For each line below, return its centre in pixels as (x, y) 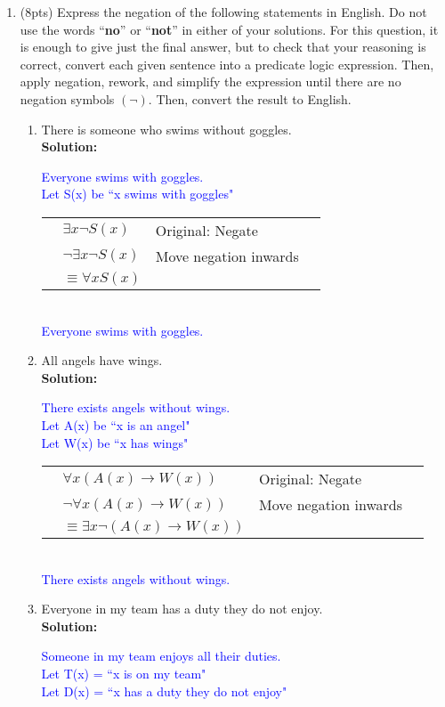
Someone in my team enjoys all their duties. (161, 656)
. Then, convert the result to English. (250, 98)
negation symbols (67, 98)
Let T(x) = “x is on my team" (124, 674)
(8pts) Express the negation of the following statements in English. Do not (223, 12)
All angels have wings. (102, 360)
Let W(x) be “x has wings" (115, 442)
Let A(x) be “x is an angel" (116, 424)
